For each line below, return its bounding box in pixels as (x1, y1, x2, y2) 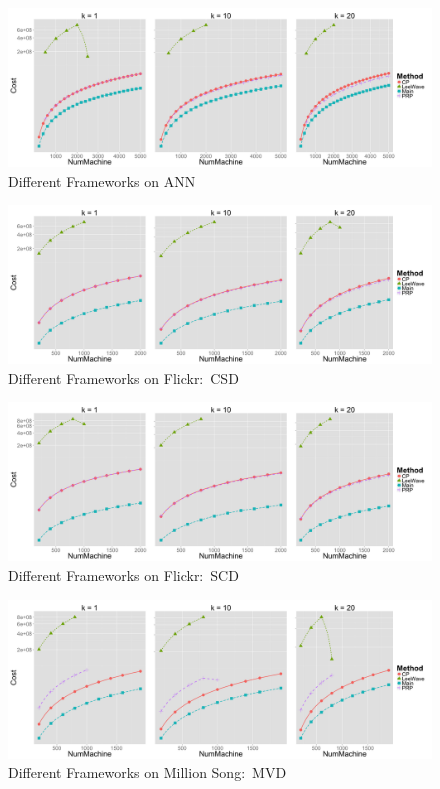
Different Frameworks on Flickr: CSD (8, 367, 239, 388)
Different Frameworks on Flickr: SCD (8, 564, 239, 585)
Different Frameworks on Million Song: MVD (8, 762, 287, 783)
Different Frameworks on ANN (8, 170, 196, 191)
